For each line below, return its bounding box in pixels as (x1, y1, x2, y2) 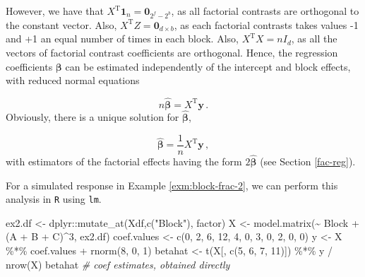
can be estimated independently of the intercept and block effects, (65, 59, 351, 73)
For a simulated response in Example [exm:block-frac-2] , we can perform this (6, 177, 338, 192)
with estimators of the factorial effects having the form (6, 154, 242, 169)
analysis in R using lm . (6, 191, 102, 206)
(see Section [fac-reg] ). (260, 154, 356, 169)
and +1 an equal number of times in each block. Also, (6, 31, 239, 46)
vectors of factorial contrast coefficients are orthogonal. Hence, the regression (6, 45, 338, 59)
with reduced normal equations (6, 73, 140, 88)
